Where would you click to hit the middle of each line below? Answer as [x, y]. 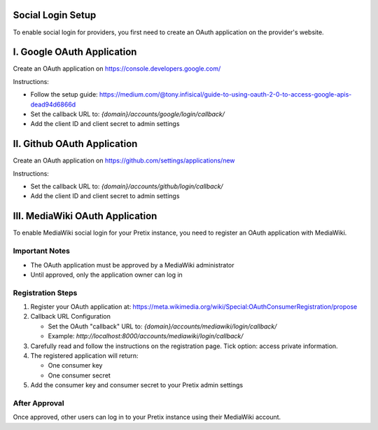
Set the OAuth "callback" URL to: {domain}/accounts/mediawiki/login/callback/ [162, 326]
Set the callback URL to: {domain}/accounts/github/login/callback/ [127, 186]
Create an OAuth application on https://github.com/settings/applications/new [124, 160]
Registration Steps [45, 293]
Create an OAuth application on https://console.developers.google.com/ [117, 69]
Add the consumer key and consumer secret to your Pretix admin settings [137, 385]
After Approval [38, 403]
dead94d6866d [53, 104]
